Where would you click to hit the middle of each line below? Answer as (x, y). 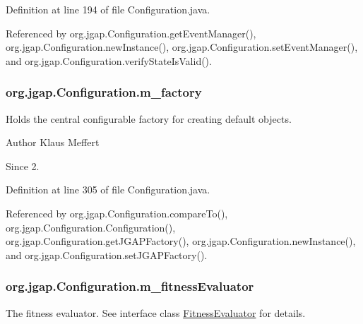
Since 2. (23, 166)
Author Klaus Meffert (53, 142)
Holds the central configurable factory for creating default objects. (149, 118)
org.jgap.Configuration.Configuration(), (91, 227)
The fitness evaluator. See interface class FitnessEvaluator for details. (156, 312)
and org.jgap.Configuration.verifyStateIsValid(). (109, 60)
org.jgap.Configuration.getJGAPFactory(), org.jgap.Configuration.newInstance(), (181, 241)
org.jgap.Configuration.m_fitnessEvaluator (130, 286)
